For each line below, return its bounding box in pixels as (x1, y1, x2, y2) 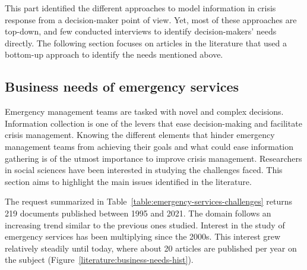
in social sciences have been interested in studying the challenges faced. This (5, 164, 283, 176)
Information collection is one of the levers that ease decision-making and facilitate (5, 117, 302, 129)
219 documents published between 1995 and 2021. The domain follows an (5, 206, 271, 219)
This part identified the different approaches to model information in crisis (5, 2, 276, 14)
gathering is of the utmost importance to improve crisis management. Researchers (5, 152, 302, 164)
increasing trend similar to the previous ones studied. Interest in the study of (5, 218, 285, 231)
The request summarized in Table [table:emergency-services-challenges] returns (5, 195, 293, 208)
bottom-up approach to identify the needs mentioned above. (5, 48, 223, 61)
